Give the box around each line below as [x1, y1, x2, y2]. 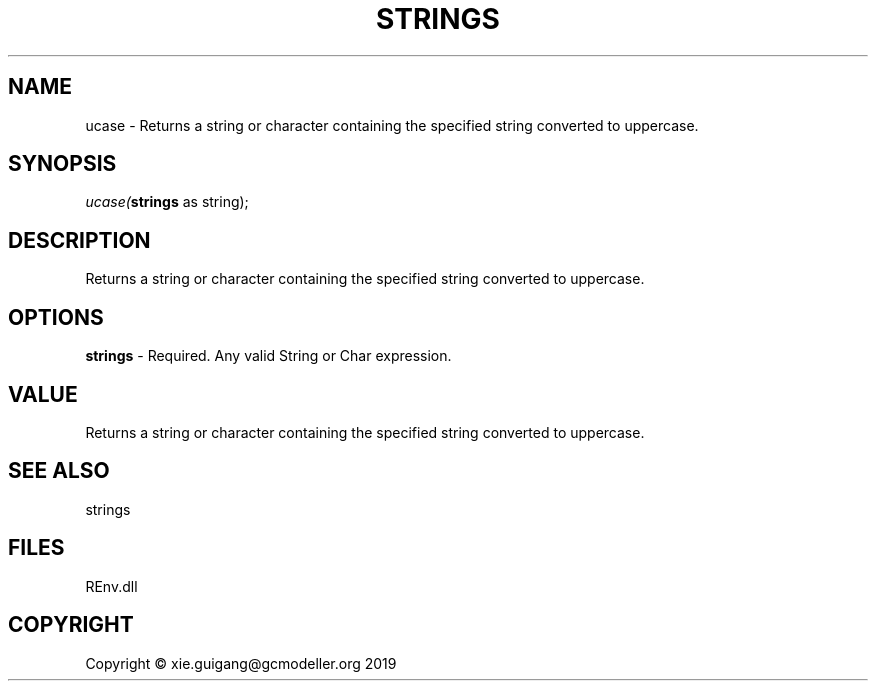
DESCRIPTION [8, 227, 151, 253]
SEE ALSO [8, 458, 110, 484]
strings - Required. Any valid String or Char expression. [85, 347, 452, 365]
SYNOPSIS [8, 151, 117, 177]
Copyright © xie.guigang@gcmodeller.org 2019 [85, 654, 397, 672]
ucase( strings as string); [85, 193, 249, 211]
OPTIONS [8, 304, 104, 330]
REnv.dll [85, 577, 138, 595]
